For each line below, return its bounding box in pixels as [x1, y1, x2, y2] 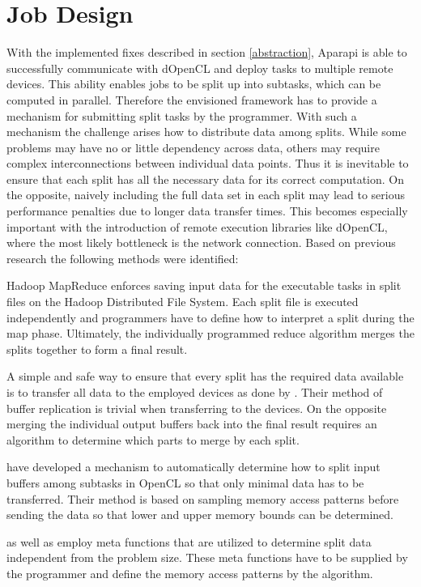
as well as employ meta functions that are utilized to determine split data [6, 533, 372, 550]
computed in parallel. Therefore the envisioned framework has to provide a [6, 91, 377, 108]
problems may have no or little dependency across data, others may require [6, 138, 380, 155]
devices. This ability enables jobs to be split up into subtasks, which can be [6, 75, 381, 92]
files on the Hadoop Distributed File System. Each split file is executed [6, 293, 359, 310]
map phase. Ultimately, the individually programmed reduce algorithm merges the [6, 325, 415, 342]
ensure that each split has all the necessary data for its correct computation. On [6, 170, 405, 187]
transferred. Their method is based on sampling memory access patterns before [6, 490, 399, 507]
